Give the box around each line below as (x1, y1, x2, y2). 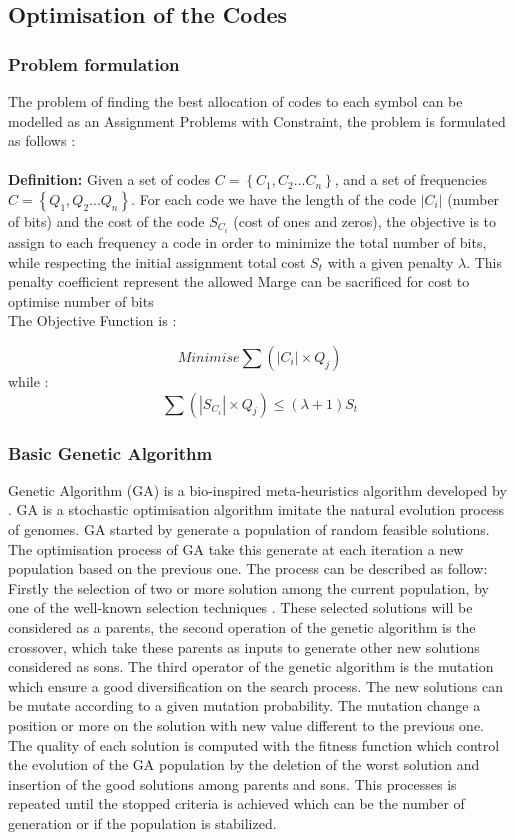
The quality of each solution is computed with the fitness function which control (8, 734, 500, 755)
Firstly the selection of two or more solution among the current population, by (8, 577, 489, 598)
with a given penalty (327, 251, 454, 272)
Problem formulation (8, 51, 180, 76)
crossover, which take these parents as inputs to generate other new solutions (8, 636, 480, 657)
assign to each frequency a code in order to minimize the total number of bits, (8, 232, 487, 253)
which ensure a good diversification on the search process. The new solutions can (8, 675, 503, 696)
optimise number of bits (8, 290, 154, 311)
